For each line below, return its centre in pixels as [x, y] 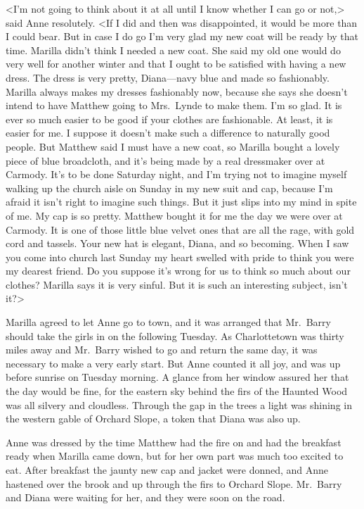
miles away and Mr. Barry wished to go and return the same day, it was [162, 350]
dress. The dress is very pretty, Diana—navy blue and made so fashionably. [168, 77]
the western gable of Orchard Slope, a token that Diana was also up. [153, 419]
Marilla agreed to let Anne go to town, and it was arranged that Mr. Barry [168, 322]
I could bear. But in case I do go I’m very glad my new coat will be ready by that [182, 36]
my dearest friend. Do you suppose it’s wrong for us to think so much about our [178, 271]
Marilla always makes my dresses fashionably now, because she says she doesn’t [177, 91]
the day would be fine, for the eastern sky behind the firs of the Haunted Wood [177, 391]
